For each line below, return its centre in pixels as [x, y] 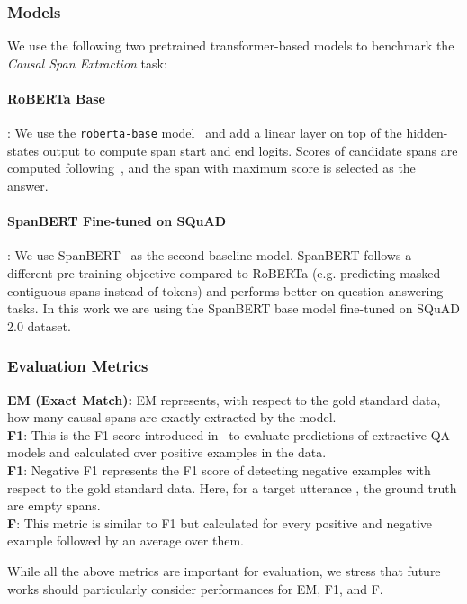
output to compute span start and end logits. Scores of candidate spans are [250, 150]
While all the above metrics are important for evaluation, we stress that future [224, 570]
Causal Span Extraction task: [87, 63]
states [23, 150]
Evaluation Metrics [78, 366]
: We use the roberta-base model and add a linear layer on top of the [205, 133]
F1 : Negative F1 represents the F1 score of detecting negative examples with [219, 470]
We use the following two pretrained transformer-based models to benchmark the [231, 45]
